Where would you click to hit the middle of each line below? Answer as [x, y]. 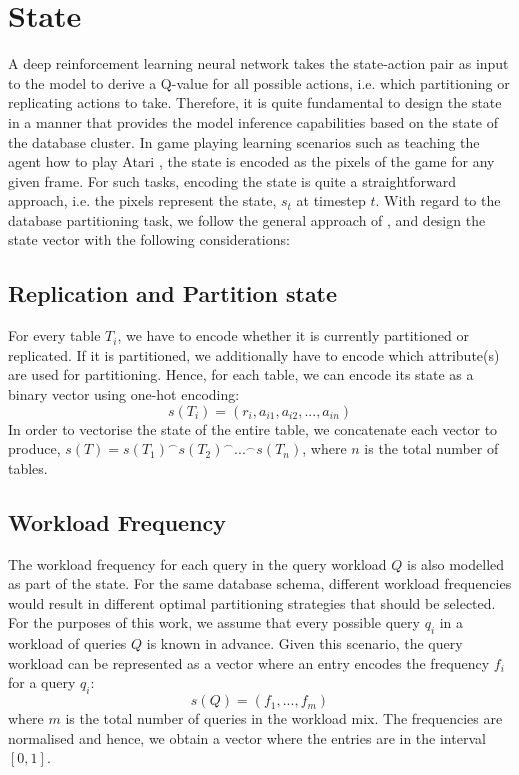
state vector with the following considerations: [149, 239]
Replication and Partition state [173, 293]
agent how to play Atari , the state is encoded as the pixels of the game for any [251, 161]
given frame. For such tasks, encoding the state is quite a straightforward [232, 180]
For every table [54, 335]
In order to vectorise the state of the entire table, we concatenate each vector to [253, 428]
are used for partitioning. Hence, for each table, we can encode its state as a [241, 374]
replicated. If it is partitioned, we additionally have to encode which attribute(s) [254, 354]
